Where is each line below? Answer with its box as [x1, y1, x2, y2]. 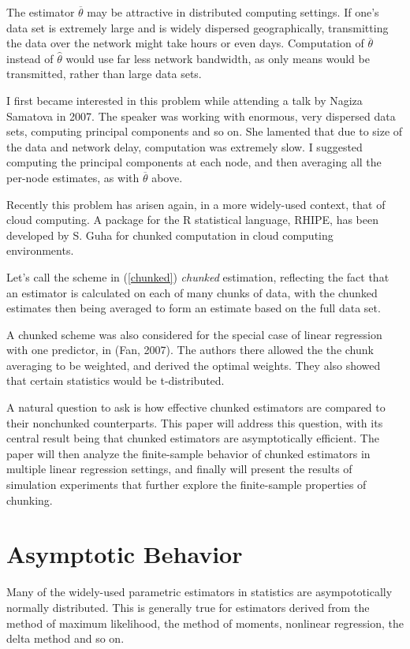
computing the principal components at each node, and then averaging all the [6, 154, 382, 170]
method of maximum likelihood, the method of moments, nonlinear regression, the [6, 614, 404, 631]
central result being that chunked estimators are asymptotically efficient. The [6, 430, 379, 446]
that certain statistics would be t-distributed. [6, 372, 225, 389]
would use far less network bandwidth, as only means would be [65, 50, 370, 66]
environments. [6, 242, 74, 259]
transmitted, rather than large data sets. [6, 65, 202, 82]
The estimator [6, 4, 75, 20]
